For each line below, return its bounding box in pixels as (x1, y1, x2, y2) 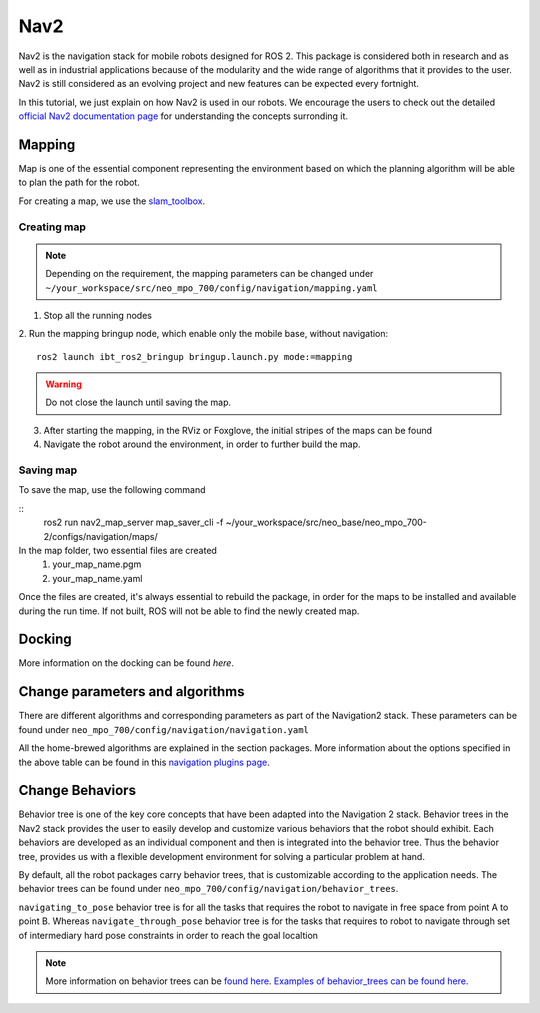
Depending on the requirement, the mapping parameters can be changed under (45, 268, 374, 280)
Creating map (18, 220, 87, 234)
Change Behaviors (18, 782, 137, 799)
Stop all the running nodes (43, 309, 152, 321)
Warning (45, 378, 82, 390)
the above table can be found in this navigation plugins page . (18, 756, 270, 768)
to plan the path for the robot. (18, 176, 140, 189)
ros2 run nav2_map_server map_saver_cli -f (43, 516, 224, 529)
